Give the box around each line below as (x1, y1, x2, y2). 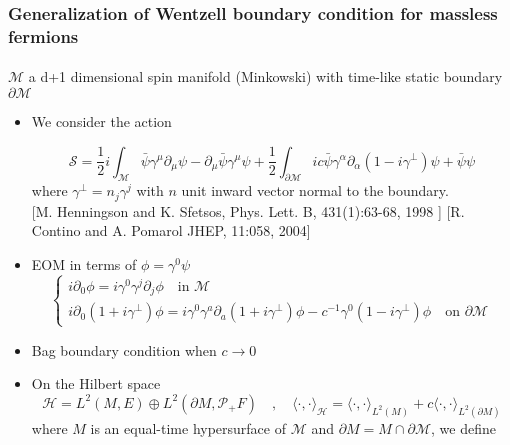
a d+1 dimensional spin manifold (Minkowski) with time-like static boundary (28, 66, 503, 87)
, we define (431, 417, 496, 438)
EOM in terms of (31, 253, 137, 274)
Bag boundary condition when (31, 339, 217, 360)
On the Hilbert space (31, 373, 161, 394)
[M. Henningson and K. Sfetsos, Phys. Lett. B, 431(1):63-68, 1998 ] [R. (31, 200, 465, 221)
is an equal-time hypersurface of (90, 417, 286, 438)
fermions (8, 23, 79, 48)
